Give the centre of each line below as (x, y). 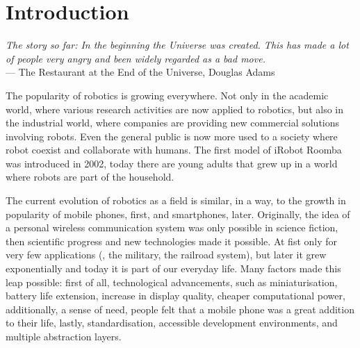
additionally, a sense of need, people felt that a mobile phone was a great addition (180, 309)
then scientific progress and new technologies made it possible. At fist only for (172, 241)
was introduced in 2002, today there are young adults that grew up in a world (172, 163)
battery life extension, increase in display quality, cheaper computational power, (175, 296)
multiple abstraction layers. (64, 336)
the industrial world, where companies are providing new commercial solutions (173, 123)
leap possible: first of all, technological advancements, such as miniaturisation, (172, 282)
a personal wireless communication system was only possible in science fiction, (172, 227)
